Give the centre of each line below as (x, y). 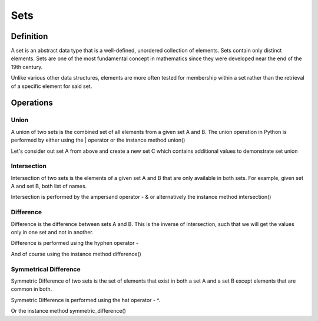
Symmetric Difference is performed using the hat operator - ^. (85, 300)
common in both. (32, 289)
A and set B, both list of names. (49, 186)
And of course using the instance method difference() (76, 254)
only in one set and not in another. (52, 232)
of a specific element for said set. (52, 86)
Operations (32, 103)
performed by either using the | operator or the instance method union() (98, 140)
